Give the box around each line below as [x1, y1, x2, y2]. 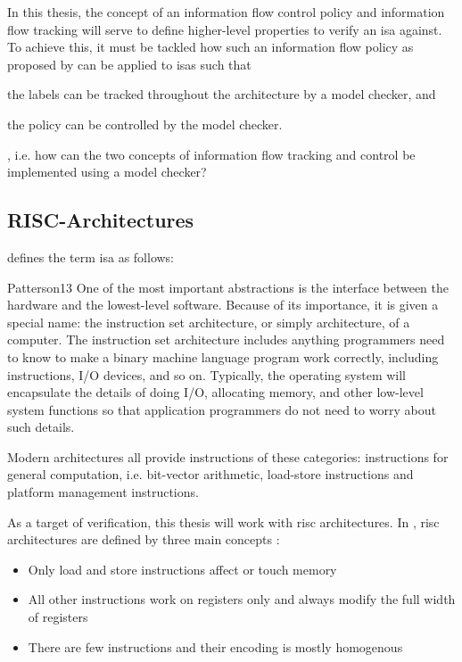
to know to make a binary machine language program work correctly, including [7, 347, 439, 366]
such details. [7, 418, 75, 436]
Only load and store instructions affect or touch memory [28, 559, 337, 578]
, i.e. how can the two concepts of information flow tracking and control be [7, 145, 416, 163]
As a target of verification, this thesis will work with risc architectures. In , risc [7, 512, 440, 531]
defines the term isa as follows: [7, 247, 175, 266]
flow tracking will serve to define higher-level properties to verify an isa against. [7, 20, 442, 38]
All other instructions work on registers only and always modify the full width [28, 590, 456, 608]
